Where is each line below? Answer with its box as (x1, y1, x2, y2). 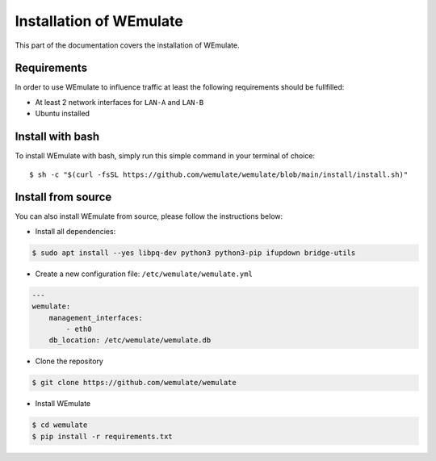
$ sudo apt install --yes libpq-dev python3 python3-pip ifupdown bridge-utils (31, 248, 356, 258)
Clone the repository (35, 356, 104, 367)
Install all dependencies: (35, 226, 116, 236)
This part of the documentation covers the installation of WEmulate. (15, 40, 240, 50)
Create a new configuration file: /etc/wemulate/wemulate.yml (35, 269, 254, 279)
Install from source (15, 191, 112, 204)
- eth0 (65, 324, 92, 333)
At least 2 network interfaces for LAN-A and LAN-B (35, 97, 204, 107)
